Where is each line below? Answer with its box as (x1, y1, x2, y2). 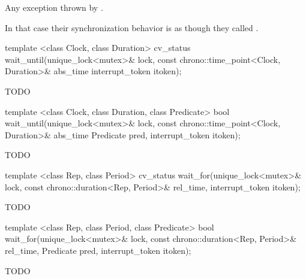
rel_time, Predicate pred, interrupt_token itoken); (5, 244, 191, 256)
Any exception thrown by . (5, 1, 103, 13)
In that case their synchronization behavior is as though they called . (5, 21, 259, 34)
